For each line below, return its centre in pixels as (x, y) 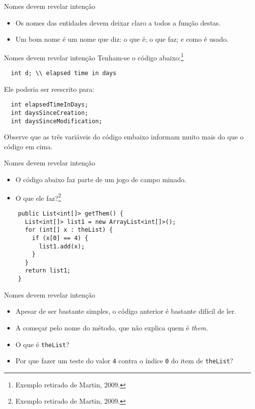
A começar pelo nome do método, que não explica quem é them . (112, 327)
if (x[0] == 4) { (60, 238)
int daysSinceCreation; (50, 113)
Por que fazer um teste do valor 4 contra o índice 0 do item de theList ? (124, 361)
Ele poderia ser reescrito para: (49, 89)
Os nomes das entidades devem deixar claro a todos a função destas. (118, 22)
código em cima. (28, 146)
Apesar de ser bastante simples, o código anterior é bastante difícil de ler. (126, 311)
